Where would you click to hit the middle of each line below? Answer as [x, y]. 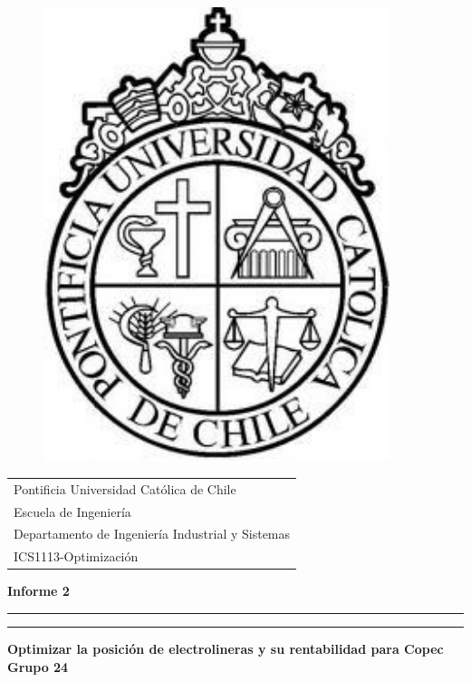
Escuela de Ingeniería [72, 511]
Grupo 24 [38, 666]
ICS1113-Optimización [76, 556]
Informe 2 [38, 591]
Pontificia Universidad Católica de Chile [125, 488]
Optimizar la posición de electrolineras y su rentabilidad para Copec [226, 648]
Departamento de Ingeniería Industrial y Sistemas [152, 534]
